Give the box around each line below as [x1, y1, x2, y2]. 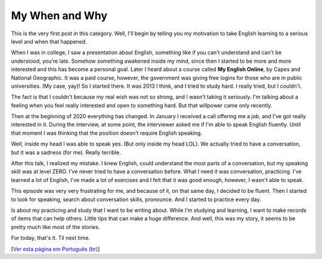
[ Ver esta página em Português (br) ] [11, 245, 100, 252]
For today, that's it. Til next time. [11, 235, 91, 242]
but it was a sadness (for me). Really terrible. [11, 149, 122, 156]
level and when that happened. [11, 38, 87, 45]
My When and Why [11, 9, 107, 22]
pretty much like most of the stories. [11, 223, 100, 230]
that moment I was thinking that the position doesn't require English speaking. [11, 129, 203, 137]
